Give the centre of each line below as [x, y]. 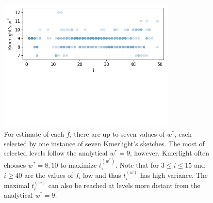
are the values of [49, 175]
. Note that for [137, 164]
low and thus [102, 175]
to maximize [79, 164]
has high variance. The [174, 175]
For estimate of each [34, 133]
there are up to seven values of [119, 133]
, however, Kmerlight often [170, 153]
